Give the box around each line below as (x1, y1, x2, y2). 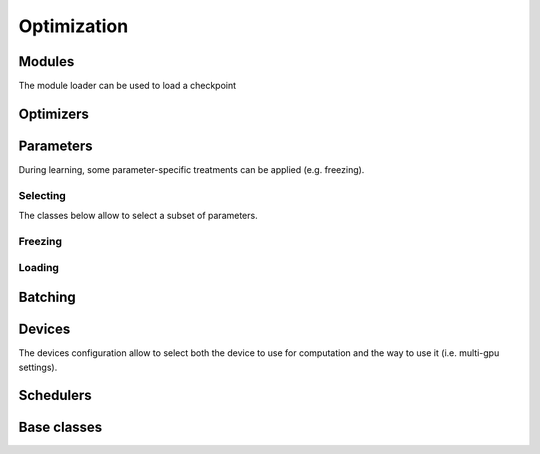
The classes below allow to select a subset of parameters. (18, 210, 259, 222)
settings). (18, 361, 58, 373)
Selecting (18, 188, 67, 202)
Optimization (18, 15, 129, 37)
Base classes (18, 419, 103, 436)
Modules (18, 53, 75, 70)
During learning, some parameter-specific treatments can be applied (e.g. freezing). (18, 163, 365, 175)
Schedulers (18, 387, 92, 404)
